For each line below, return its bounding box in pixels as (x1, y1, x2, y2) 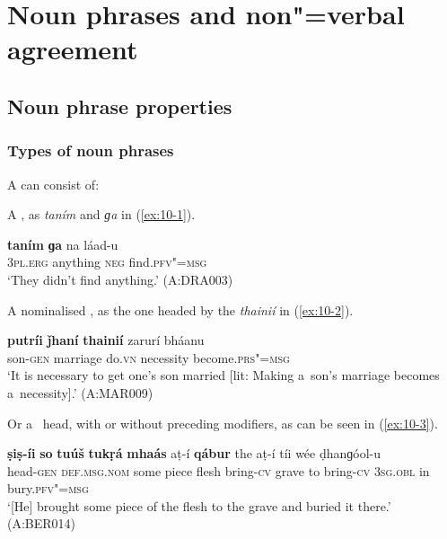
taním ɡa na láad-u (7, 234, 118, 253)
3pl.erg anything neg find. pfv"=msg (7, 252, 207, 271)
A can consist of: (7, 174, 100, 193)
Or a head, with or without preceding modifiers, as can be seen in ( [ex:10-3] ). (7, 413, 438, 432)
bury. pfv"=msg (7, 479, 89, 498)
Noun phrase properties (7, 92, 232, 119)
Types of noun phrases (7, 139, 174, 162)
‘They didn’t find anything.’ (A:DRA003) (7, 269, 233, 288)
